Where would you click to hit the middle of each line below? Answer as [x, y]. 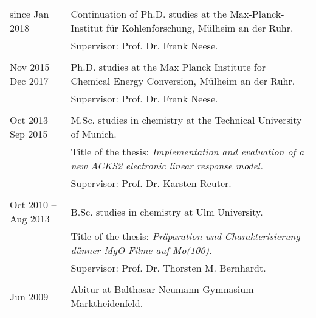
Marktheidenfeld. [107, 303]
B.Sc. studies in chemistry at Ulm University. [167, 211]
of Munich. [94, 134]
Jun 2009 [29, 296]
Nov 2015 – [34, 67]
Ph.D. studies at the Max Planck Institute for [168, 67]
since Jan [29, 14]
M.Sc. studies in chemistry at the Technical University [186, 120]
